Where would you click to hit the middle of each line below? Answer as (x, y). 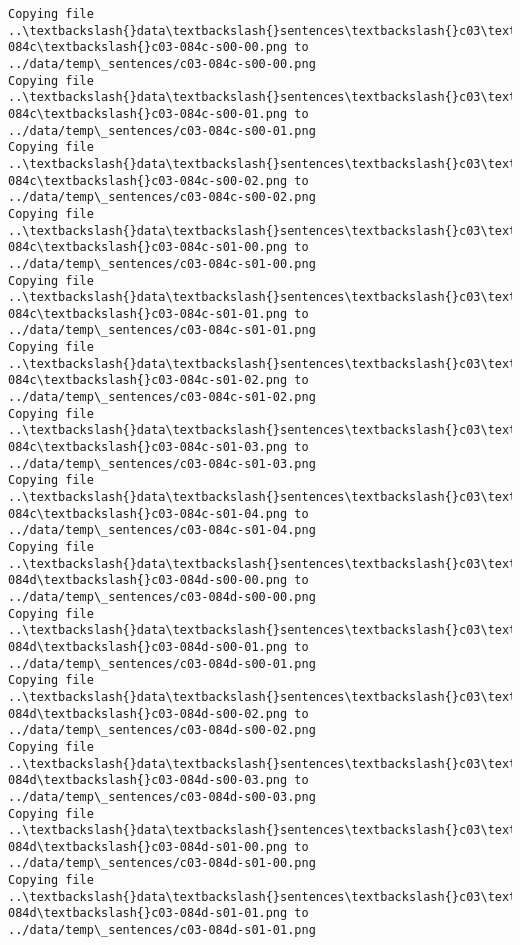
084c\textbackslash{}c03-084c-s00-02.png (148, 180)
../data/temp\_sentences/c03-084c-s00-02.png (162, 197)
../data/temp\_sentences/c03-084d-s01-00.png (162, 863)
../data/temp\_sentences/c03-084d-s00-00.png (162, 596)
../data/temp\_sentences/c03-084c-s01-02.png (162, 397)
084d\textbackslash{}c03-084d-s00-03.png (148, 780)
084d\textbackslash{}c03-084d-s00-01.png (148, 646)
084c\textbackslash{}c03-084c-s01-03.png (148, 447)
